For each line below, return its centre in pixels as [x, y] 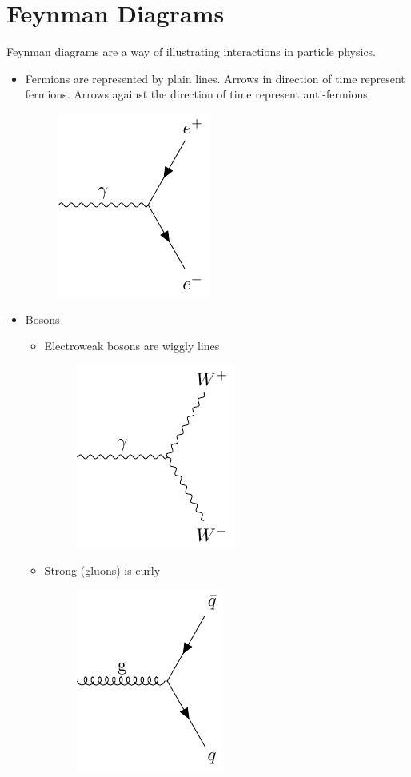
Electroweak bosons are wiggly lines [132, 346]
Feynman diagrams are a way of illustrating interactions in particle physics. [192, 52]
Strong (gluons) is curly [102, 570]
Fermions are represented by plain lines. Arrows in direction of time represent [215, 78]
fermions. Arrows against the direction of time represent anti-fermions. [198, 94]
